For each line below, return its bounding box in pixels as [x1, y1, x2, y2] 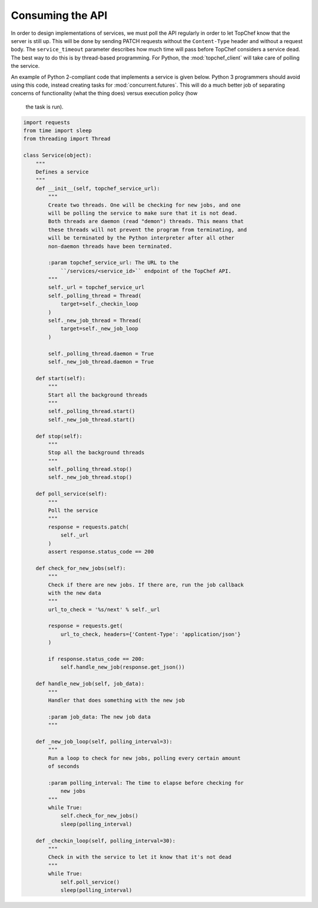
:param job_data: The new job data [48, 713, 151, 720]
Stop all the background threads [48, 449, 145, 456]
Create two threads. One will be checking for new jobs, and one [48, 201, 241, 208]
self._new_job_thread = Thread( [48, 317, 141, 324]
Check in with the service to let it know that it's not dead [48, 854, 232, 861]
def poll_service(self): [35, 490, 108, 497]
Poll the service [48, 507, 98, 514]
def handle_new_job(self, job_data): [35, 680, 145, 687]
